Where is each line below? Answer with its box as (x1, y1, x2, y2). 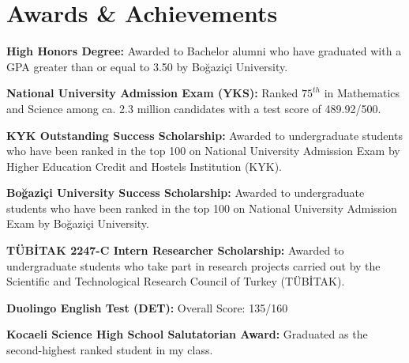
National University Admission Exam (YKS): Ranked (6, 85, 298, 101)
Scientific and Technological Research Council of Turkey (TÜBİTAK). (6, 273, 345, 289)
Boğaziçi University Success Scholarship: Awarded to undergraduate (6, 184, 365, 201)
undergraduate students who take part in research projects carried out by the (6, 257, 381, 274)
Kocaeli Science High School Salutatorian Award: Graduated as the (6, 326, 368, 342)
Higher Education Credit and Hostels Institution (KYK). (6, 157, 282, 174)
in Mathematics (324, 85, 400, 101)
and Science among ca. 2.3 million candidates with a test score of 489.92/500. (6, 100, 381, 116)
